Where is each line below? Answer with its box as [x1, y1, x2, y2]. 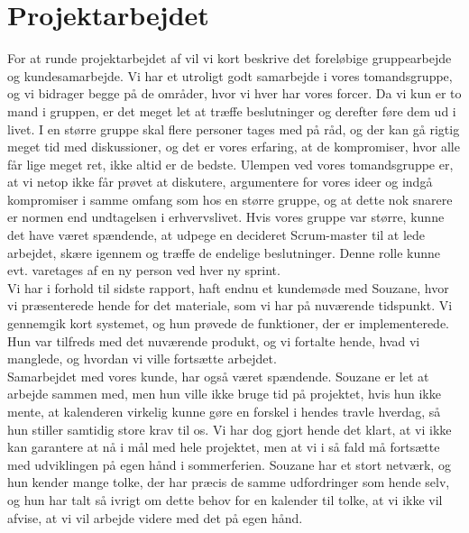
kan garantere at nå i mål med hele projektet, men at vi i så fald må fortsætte [7, 437, 440, 456]
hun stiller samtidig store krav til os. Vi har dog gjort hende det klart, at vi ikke [7, 419, 452, 438]
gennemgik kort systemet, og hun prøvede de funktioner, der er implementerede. [7, 314, 449, 333]
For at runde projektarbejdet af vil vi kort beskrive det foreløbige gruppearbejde [7, 49, 452, 68]
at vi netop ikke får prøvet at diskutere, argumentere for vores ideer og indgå [7, 172, 433, 191]
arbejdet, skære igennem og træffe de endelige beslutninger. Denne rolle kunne [7, 243, 441, 262]
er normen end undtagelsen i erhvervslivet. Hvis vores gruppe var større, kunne [7, 207, 445, 226]
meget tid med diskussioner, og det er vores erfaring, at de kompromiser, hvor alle [7, 137, 460, 156]
